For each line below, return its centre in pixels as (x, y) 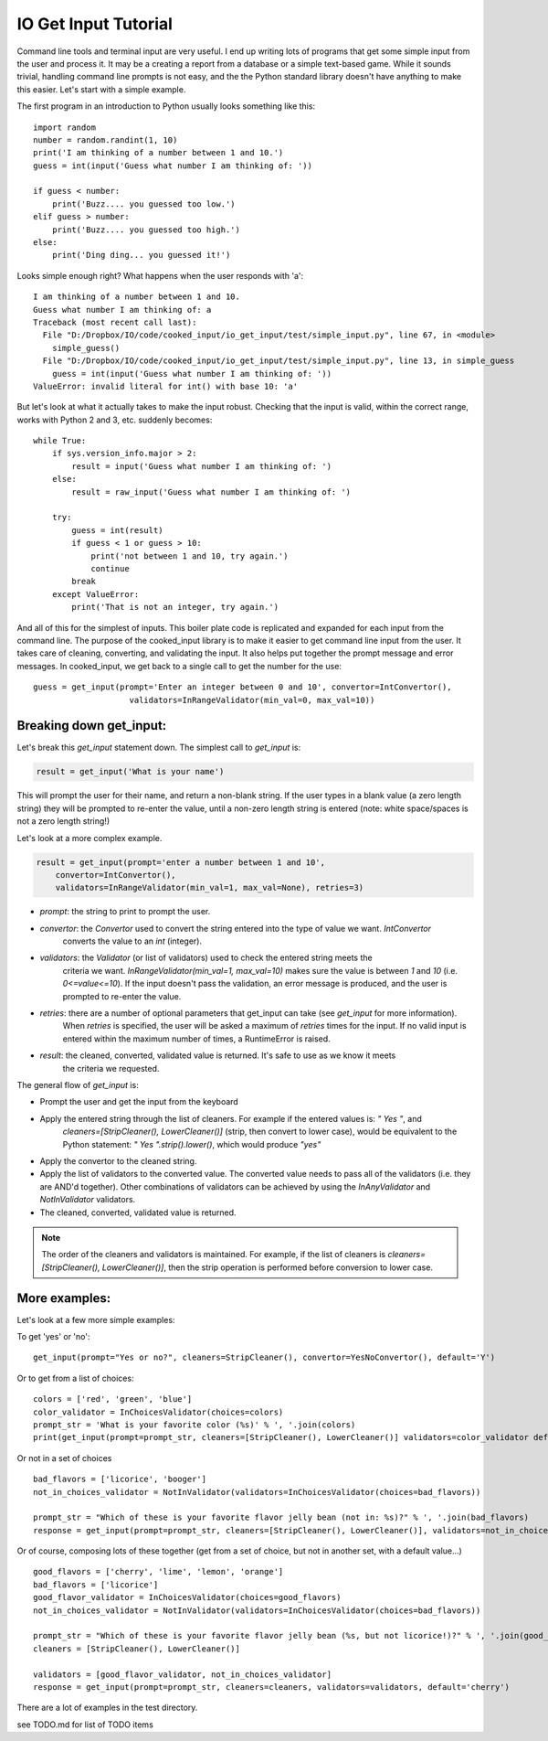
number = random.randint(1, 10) (105, 140)
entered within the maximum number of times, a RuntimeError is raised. (196, 1039)
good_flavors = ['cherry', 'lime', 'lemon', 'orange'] (158, 1572)
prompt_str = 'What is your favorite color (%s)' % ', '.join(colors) (195, 1425)
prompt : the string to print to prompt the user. (125, 912)
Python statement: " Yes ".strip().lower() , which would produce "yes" (192, 1144)
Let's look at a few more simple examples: (96, 1319)
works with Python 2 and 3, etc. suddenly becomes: (115, 420)
